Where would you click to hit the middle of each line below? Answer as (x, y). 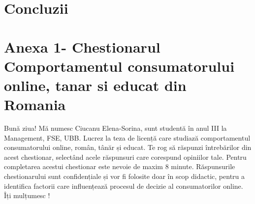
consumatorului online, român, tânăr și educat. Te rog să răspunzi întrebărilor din (128, 147)
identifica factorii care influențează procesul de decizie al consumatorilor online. (124, 186)
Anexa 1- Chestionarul (82, 46)
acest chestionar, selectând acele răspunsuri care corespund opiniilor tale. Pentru (125, 157)
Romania (35, 104)
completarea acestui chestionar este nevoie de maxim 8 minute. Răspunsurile (120, 166)
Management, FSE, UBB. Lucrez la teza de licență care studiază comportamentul (127, 137)
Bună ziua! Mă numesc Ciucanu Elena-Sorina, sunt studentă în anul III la (115, 128)
